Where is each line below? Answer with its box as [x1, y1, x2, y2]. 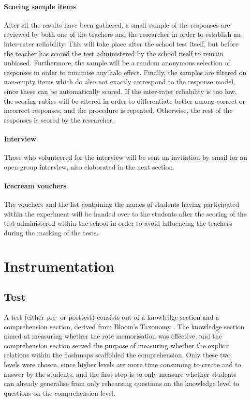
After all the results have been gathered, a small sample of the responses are [4, 19, 230, 30]
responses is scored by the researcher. [4, 114, 114, 124]
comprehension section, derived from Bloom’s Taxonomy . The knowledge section [4, 321, 245, 331]
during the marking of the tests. [4, 227, 99, 237]
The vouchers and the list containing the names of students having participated [4, 199, 239, 209]
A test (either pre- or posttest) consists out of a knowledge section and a [4, 312, 220, 322]
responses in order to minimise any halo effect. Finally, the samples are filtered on [4, 67, 247, 77]
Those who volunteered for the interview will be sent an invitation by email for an [4, 152, 248, 162]
